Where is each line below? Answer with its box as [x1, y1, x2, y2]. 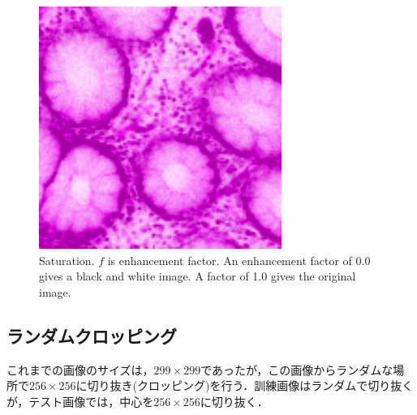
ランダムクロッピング [6, 323, 177, 348]
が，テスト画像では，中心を [6, 392, 154, 409]
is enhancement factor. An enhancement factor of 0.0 [107, 251, 371, 268]
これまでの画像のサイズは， [6, 361, 154, 378]
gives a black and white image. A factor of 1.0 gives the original [39, 267, 356, 285]
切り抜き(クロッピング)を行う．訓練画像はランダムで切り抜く [87, 377, 414, 394]
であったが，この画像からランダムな [200, 361, 393, 378]
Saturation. [39, 251, 95, 268]
